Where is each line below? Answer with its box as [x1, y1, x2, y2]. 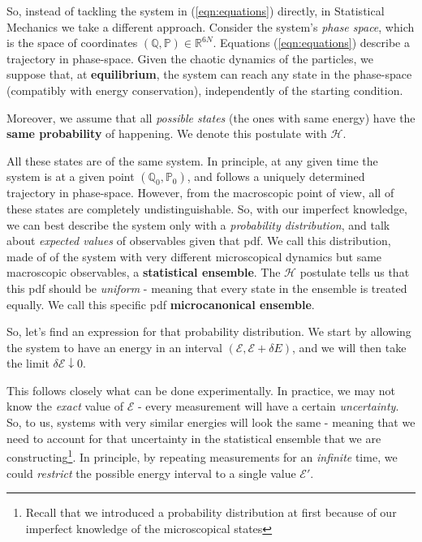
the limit [6, 355, 50, 372]
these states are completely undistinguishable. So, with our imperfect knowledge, [6, 200, 408, 217]
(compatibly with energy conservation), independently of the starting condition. [6, 81, 403, 98]
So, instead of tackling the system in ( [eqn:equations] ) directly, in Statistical [6, 2, 385, 19]
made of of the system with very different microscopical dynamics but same [6, 247, 382, 265]
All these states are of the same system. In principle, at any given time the [6, 152, 378, 169]
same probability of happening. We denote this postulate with [6, 125, 327, 142]
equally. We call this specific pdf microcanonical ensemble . [6, 295, 315, 312]
